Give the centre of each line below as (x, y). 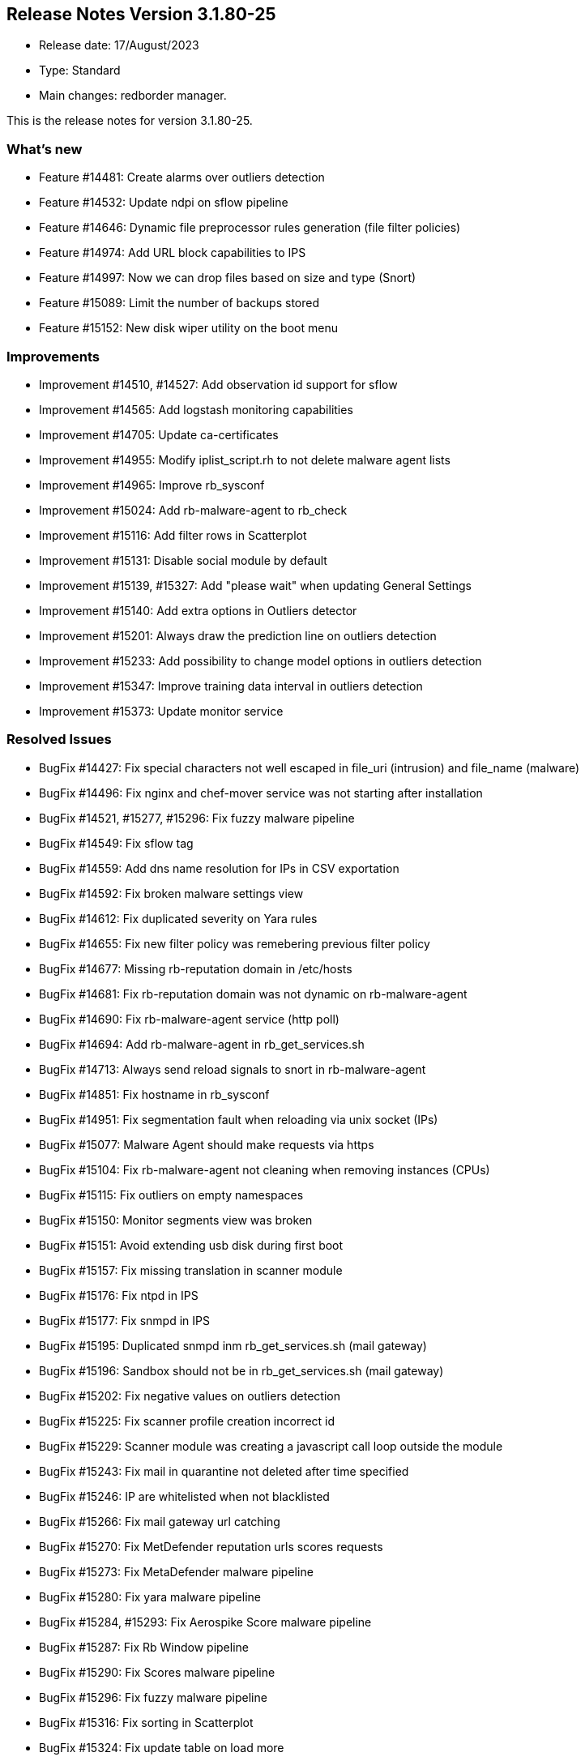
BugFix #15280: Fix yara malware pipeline (150, 1596)
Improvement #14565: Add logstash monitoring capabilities (196, 409)
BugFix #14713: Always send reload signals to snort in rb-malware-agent (233, 1069)
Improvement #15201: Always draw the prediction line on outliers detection (238, 635)
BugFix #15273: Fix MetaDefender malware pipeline (176, 1571)
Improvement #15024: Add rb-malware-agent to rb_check (193, 510)
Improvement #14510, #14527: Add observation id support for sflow (218, 384)
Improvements (53, 356)
